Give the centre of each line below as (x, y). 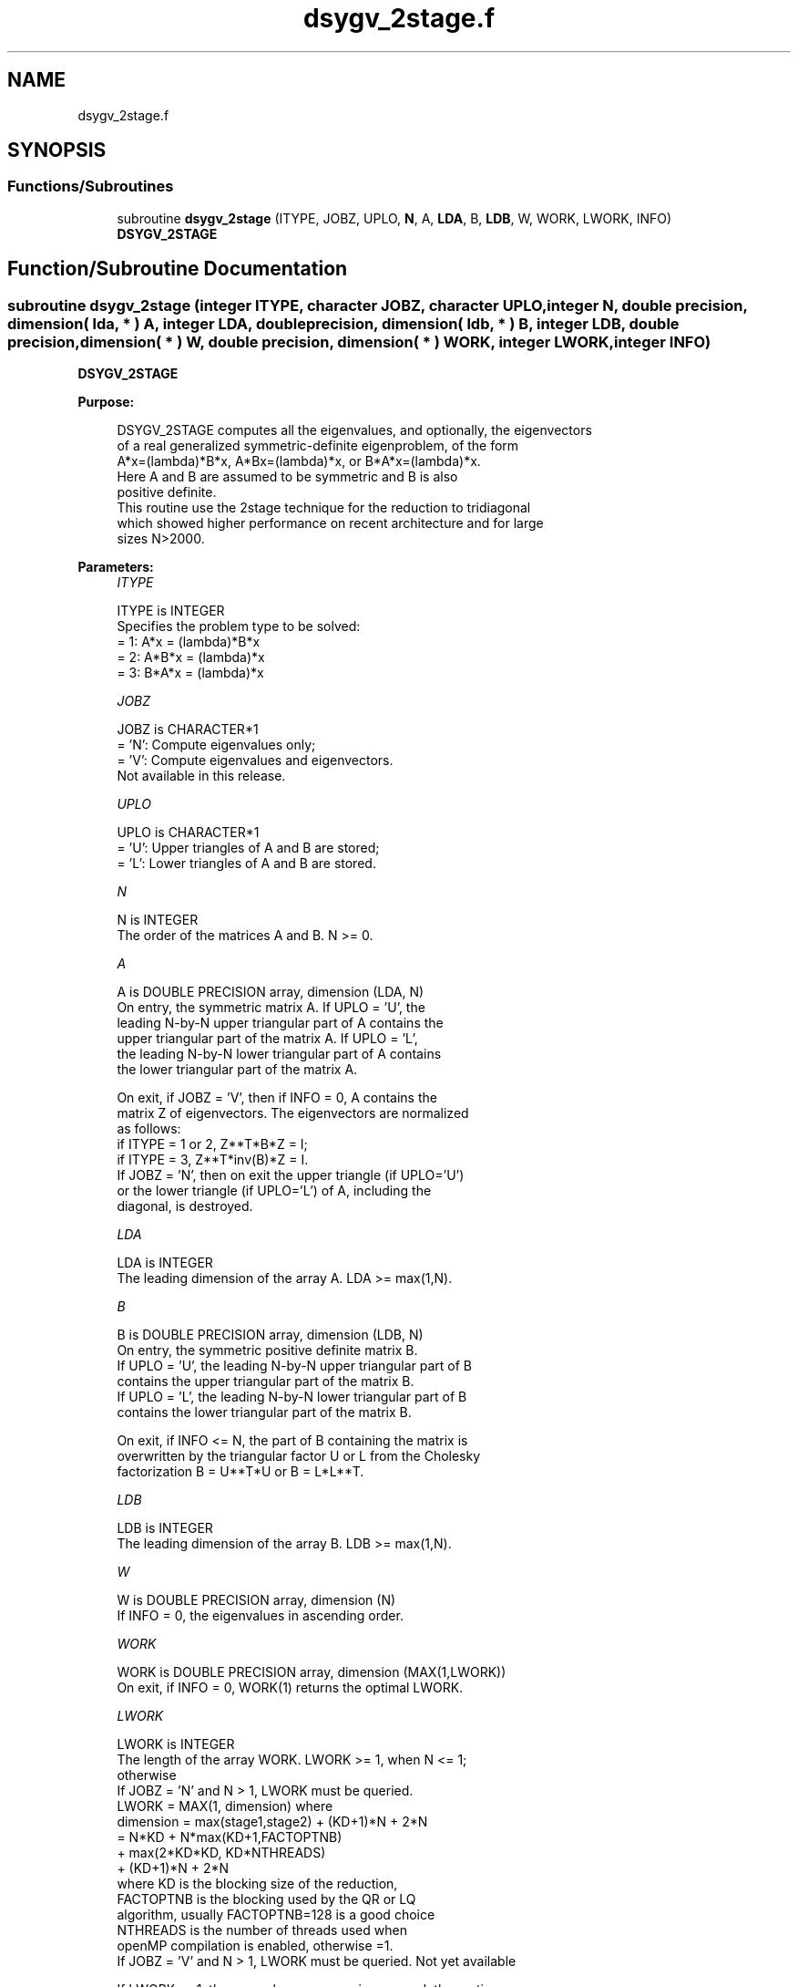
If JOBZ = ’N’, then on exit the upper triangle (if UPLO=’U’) (291, 1175)
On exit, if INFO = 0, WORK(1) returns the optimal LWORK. (290, 1688)
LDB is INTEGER (165, 1528)
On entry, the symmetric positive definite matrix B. (267, 1351)
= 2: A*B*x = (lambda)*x (191, 657)
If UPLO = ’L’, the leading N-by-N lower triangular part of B (292, 1397)
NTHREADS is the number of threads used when (262, 1930)
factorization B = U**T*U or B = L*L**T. (240, 1472)
